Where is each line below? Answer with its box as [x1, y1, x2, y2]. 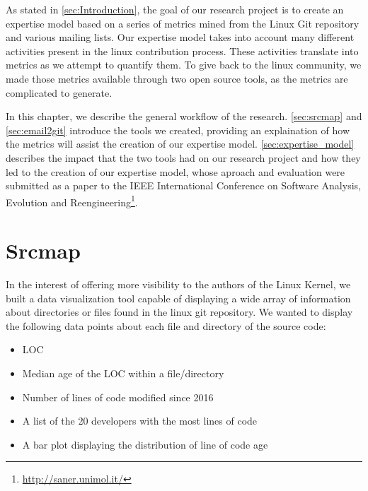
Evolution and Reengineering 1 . [6, 192, 138, 209]
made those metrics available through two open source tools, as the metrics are [6, 71, 348, 85]
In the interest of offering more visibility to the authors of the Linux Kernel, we [6, 277, 351, 292]
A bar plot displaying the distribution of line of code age [22, 437, 268, 451]
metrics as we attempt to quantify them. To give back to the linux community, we [6, 57, 362, 72]
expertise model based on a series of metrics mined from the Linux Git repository [6, 16, 360, 30]
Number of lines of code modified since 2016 [22, 389, 214, 404]
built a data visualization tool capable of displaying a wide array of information [6, 290, 351, 305]
